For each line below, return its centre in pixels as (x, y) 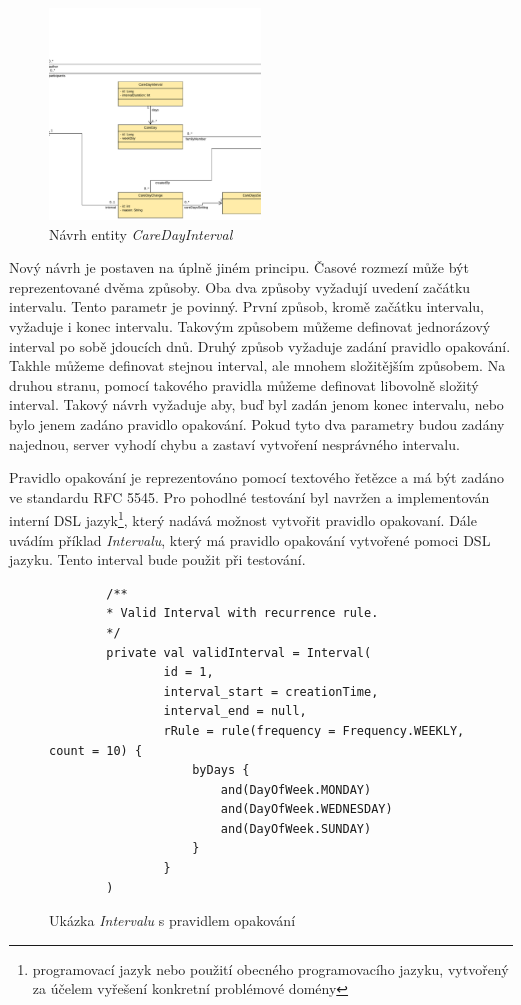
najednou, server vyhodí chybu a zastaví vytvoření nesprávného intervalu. (234, 443)
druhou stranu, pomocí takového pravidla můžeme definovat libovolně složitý (244, 384)
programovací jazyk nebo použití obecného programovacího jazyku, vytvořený (270, 968)
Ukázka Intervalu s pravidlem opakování (172, 920)
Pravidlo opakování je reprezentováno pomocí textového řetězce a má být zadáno (256, 477)
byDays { (221, 770)
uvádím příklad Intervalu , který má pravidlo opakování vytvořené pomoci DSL (250, 539)
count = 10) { (96, 750)
